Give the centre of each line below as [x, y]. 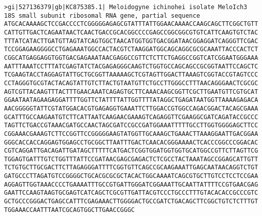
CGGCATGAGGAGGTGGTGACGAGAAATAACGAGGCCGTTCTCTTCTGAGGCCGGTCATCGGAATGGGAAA [131, 58]
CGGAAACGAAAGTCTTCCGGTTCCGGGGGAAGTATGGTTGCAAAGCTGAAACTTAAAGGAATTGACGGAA [131, 134]
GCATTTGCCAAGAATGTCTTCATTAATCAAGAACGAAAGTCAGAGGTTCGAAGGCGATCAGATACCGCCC [131, 117]
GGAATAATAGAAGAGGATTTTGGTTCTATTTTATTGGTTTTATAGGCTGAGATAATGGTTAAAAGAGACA [131, 100]
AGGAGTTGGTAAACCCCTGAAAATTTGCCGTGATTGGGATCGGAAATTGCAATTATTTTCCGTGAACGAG [131, 184]
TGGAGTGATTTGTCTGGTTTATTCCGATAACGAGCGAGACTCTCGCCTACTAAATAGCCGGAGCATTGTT [131, 159]
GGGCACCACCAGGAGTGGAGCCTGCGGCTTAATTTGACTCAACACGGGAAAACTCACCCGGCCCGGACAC [131, 142]
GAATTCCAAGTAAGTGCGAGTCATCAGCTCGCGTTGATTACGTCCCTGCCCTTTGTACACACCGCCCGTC [131, 193]
